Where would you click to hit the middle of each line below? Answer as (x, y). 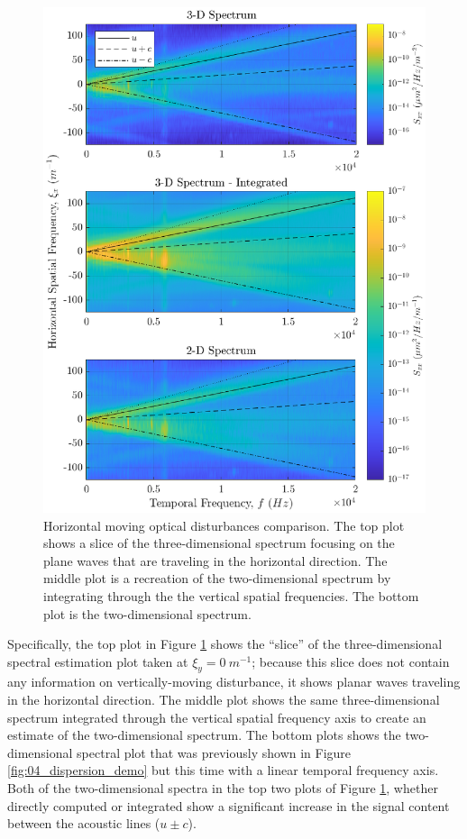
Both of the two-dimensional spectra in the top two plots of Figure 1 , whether (223, 788)
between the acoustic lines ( (84, 823)
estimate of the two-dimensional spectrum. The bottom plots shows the (204, 735)
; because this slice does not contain (351, 661)
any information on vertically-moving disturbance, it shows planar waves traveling (234, 682)
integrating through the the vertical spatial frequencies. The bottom (231, 595)
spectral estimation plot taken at (98, 661)
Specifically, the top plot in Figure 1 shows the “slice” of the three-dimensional (225, 644)
